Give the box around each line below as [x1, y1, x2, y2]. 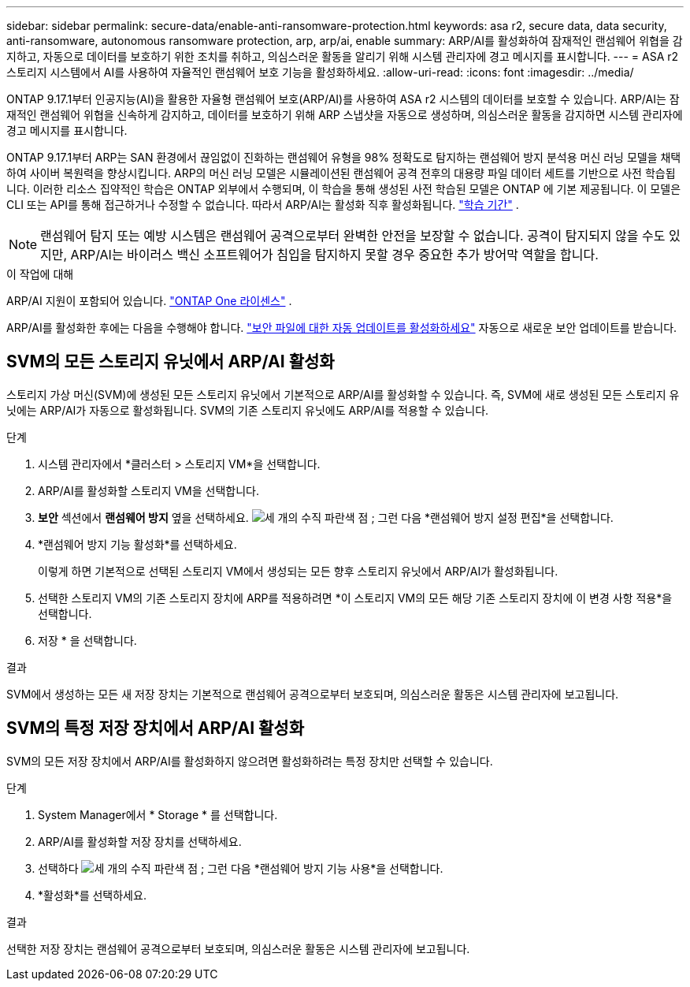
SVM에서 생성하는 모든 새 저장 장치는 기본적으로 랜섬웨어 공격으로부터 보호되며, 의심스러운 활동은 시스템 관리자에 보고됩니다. [6, 687, 619, 701]
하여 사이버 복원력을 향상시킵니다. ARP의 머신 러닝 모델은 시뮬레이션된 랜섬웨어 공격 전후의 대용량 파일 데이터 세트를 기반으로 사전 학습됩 [6, 166, 676, 180]
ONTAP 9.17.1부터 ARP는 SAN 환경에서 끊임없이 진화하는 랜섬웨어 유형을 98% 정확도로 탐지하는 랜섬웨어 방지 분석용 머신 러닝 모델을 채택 [6, 151, 681, 164]
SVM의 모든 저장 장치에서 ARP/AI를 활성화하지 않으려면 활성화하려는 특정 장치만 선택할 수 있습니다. [6, 754, 493, 768]
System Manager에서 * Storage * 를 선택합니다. [38, 807, 278, 821]
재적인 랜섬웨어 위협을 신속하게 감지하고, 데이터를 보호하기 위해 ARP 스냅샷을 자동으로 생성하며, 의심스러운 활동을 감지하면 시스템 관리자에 [6, 108, 683, 121]
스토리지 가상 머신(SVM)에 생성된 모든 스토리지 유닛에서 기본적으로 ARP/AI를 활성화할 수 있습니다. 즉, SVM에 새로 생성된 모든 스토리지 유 [6, 387, 680, 401]
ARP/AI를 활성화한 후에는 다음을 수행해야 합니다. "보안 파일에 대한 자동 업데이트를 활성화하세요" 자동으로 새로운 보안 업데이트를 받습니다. [6, 321, 677, 334]
